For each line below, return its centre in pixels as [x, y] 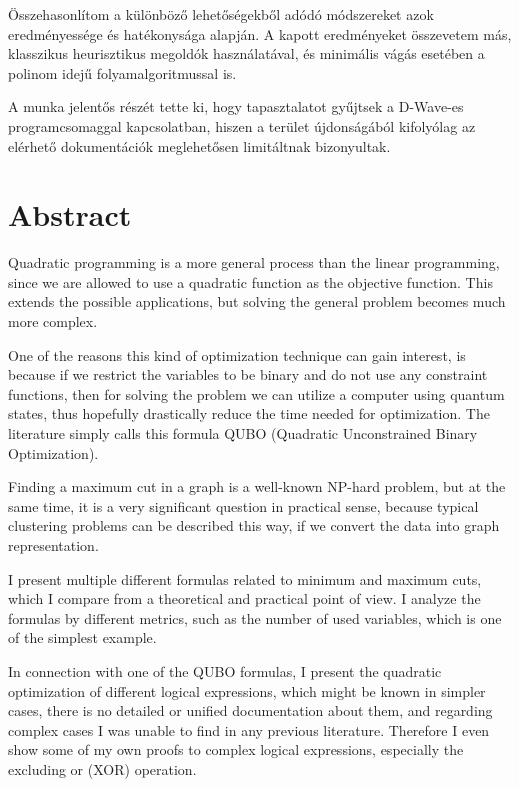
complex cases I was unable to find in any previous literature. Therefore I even [249, 729]
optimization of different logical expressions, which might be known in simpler [247, 690]
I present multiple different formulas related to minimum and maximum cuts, [245, 578]
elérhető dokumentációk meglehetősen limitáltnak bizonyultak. [199, 145]
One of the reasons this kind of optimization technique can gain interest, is [237, 354]
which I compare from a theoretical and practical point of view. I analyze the [244, 598]
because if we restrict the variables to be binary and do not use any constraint [248, 374]
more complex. [53, 321]
